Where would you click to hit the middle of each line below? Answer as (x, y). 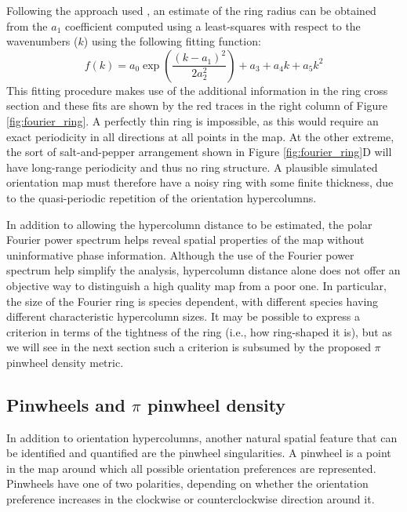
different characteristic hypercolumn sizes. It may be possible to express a (184, 316)
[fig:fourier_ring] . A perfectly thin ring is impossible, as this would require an (193, 120)
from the (27, 25)
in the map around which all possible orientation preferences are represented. (191, 468)
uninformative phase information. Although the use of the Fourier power (180, 254)
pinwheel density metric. (65, 362)
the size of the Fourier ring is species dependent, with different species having (193, 301)
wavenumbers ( (42, 41)
